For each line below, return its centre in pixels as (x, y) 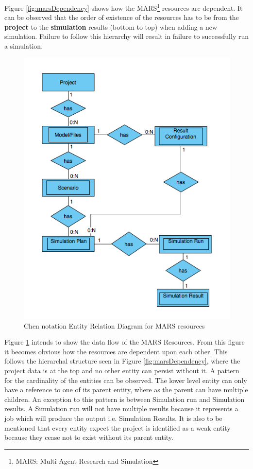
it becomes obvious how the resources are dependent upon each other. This (116, 351)
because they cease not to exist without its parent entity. (89, 437)
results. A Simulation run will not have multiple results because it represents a (121, 408)
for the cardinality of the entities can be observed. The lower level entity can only (126, 380)
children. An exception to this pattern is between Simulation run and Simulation (125, 399)
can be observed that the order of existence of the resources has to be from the (122, 17)
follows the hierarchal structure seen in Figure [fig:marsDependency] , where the (122, 361)
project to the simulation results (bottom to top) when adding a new (111, 26)
